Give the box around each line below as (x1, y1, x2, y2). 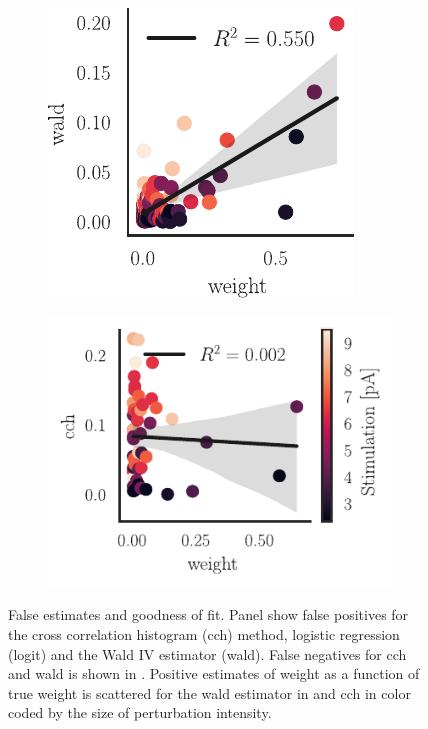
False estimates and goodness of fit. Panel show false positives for (8, 604, 409, 625)
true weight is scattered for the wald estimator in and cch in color (8, 682, 411, 703)
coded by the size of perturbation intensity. (8, 702, 272, 723)
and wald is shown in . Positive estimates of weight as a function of (8, 663, 420, 684)
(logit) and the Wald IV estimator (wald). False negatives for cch (8, 643, 407, 664)
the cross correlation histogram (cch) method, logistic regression (8, 624, 400, 645)
